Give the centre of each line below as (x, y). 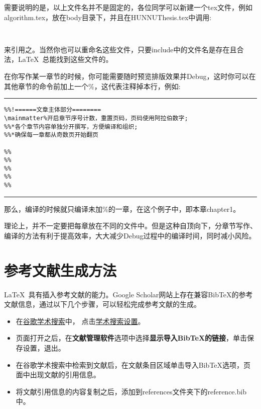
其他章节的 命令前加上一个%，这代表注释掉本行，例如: (92, 86)
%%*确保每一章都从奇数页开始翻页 (51, 135)
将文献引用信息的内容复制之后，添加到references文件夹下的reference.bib (131, 391)
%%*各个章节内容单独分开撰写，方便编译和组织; (71, 127)
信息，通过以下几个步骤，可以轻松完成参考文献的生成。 (109, 304)
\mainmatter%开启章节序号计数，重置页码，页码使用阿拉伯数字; (96, 118)
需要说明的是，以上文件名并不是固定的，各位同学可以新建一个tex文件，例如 (128, 7)
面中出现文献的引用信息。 (58, 375)
